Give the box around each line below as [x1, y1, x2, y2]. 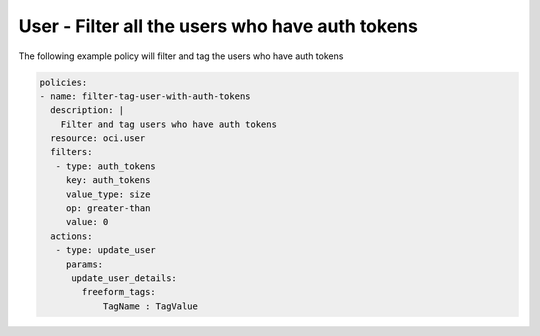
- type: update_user [55, 245, 157, 256]
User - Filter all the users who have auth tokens [18, 15, 419, 37]
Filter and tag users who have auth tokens [60, 118, 277, 130]
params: [65, 258, 104, 270]
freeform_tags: [81, 286, 157, 298]
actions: [50, 230, 93, 242]
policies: [39, 76, 88, 88]
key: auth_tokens [65, 175, 151, 186]
